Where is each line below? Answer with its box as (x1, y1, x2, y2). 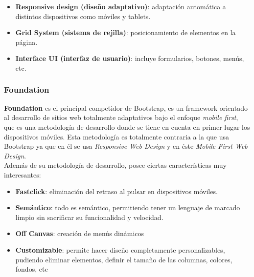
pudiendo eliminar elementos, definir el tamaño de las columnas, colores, (15, 254, 232, 264)
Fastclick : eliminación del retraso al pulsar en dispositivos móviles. (15, 186, 218, 196)
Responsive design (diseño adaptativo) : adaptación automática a (15, 1, 226, 11)
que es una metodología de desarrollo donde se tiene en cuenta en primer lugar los (4, 121, 250, 132)
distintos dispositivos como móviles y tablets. (15, 11, 151, 21)
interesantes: (4, 169, 41, 179)
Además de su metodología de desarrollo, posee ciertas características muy (4, 160, 227, 170)
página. (15, 37, 38, 47)
